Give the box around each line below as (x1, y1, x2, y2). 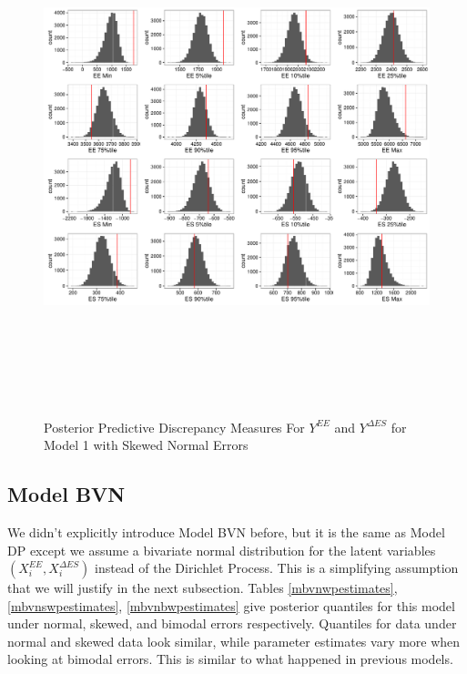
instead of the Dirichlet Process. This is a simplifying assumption (95, 558, 459, 577)
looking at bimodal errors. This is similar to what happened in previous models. (7, 649, 453, 669)
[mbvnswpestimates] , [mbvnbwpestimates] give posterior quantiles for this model (7, 596, 455, 615)
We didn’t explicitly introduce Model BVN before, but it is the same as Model (7, 522, 445, 541)
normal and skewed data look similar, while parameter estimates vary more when (7, 631, 461, 650)
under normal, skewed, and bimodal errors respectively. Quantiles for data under (7, 614, 457, 633)
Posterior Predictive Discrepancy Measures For (44, 417, 305, 436)
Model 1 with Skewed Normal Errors (44, 435, 249, 454)
